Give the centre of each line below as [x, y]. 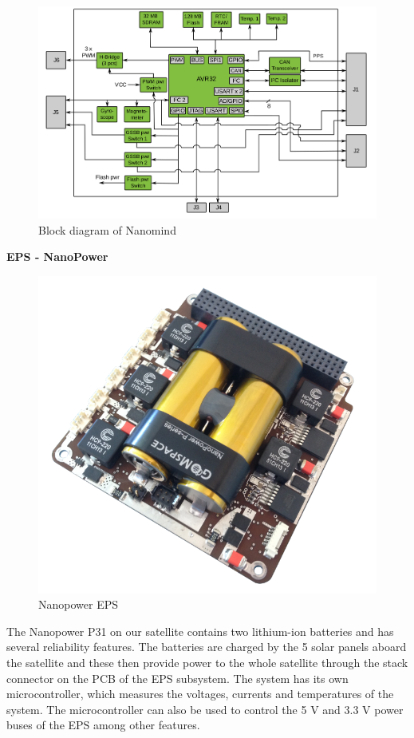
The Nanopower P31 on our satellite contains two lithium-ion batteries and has [200, 631]
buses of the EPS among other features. [103, 725]
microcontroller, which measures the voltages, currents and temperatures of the [200, 694]
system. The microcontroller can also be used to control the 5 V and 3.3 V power [205, 709]
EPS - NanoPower [57, 257]
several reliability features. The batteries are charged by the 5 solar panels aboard [207, 647]
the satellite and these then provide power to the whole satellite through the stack [207, 663]
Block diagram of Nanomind [107, 229]
